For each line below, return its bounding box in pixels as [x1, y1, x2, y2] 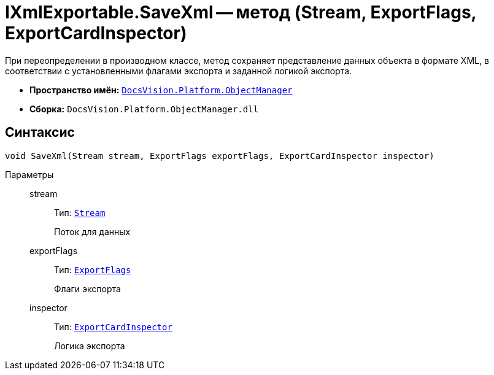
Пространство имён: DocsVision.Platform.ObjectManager [29, 84, 293, 95]
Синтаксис [5, 125, 75, 141]
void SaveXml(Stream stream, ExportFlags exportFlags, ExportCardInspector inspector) [5, 150, 434, 161]
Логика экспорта [54, 340, 125, 351]
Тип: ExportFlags [54, 264, 131, 275]
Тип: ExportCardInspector [54, 321, 172, 332]
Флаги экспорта [54, 283, 121, 294]
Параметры [5, 169, 54, 180]
